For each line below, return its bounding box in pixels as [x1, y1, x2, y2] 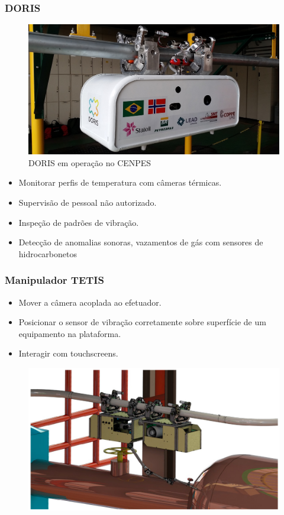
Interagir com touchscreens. [18, 347, 118, 359]
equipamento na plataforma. [18, 327, 121, 339]
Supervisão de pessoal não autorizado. [18, 196, 157, 209]
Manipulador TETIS [5, 273, 104, 287]
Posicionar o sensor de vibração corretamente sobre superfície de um [18, 316, 266, 328]
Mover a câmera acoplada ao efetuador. [18, 296, 162, 308]
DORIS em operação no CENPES [28, 156, 151, 169]
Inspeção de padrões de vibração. [18, 216, 139, 228]
